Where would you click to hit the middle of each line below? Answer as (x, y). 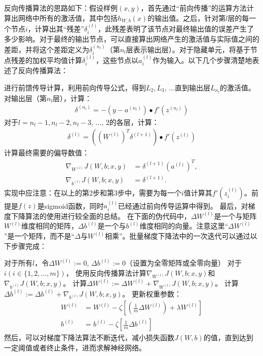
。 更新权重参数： (152, 293)
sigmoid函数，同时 (74, 205)
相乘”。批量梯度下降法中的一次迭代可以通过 (177, 236)
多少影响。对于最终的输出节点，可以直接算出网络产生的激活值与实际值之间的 (132, 39)
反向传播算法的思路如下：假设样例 (61, 8)
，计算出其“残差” (56, 28)
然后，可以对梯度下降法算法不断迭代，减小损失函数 (89, 337)
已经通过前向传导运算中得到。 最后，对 (183, 205)
